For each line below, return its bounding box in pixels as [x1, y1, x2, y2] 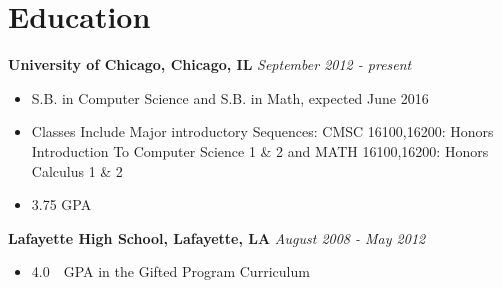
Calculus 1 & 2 [31, 160, 123, 181]
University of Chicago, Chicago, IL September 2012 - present [8, 54, 412, 75]
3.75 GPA [31, 194, 92, 215]
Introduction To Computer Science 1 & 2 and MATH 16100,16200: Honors [31, 140, 489, 161]
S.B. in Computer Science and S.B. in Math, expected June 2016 [31, 87, 429, 108]
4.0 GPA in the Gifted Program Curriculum [31, 261, 310, 282]
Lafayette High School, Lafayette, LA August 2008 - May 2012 [8, 227, 426, 248]
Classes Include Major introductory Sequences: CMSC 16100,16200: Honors [31, 121, 494, 142]
